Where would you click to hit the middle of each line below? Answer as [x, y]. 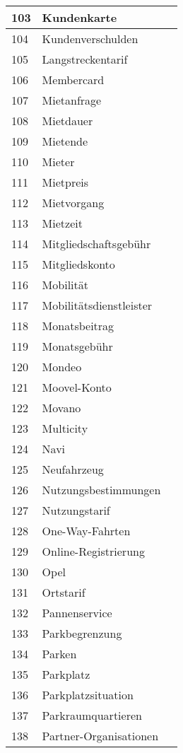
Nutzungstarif [76, 510]
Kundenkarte [79, 17]
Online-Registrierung [93, 551]
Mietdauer [67, 121]
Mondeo [62, 367]
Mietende [65, 141]
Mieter [58, 162]
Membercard [73, 80]
